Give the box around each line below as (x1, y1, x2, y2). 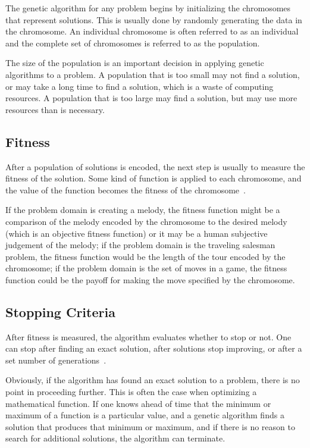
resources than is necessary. (5, 103, 105, 115)
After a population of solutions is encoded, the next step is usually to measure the (5, 160, 305, 173)
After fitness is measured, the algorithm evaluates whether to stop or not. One (5, 330, 292, 343)
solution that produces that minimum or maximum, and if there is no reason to (5, 420, 295, 433)
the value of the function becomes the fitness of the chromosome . (5, 183, 246, 196)
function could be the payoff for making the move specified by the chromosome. (5, 273, 295, 286)
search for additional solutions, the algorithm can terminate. (5, 432, 226, 444)
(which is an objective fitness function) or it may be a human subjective (5, 227, 268, 239)
